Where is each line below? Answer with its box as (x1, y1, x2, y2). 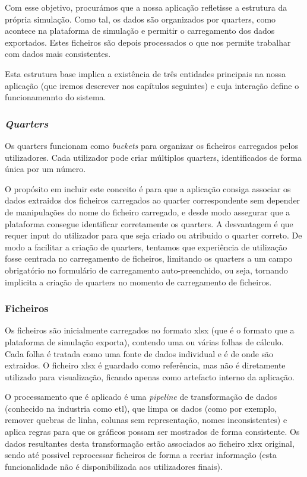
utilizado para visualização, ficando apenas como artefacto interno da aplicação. (5, 370, 295, 383)
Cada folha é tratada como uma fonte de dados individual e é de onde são (5, 347, 274, 360)
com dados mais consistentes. (5, 47, 111, 60)
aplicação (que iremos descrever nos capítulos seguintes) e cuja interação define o (5, 79, 299, 91)
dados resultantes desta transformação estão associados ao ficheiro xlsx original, (5, 437, 295, 449)
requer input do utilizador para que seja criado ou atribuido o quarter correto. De (5, 229, 302, 241)
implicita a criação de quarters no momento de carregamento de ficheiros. (5, 275, 272, 288)
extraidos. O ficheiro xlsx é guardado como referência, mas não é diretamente (5, 359, 286, 371)
